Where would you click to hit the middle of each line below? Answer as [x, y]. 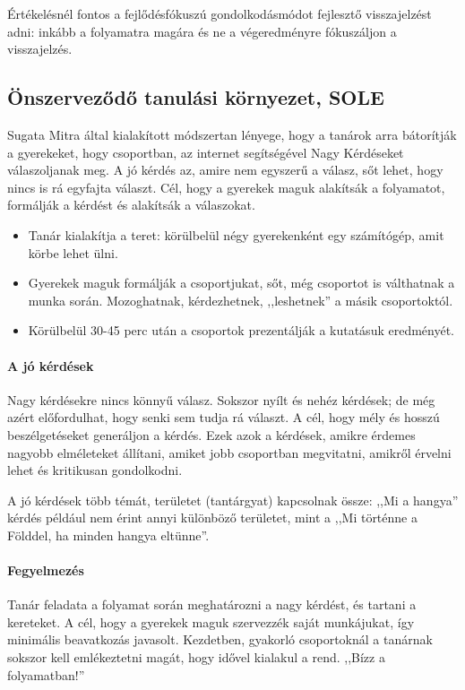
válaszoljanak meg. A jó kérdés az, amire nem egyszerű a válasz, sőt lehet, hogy [225, 170]
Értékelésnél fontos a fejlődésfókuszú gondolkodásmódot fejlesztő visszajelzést [220, 13]
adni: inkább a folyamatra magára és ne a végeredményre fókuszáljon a [202, 31]
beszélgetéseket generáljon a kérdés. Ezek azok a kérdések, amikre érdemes [211, 434]
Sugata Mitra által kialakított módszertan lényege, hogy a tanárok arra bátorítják [232, 134]
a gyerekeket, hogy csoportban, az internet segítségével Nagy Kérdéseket [206, 152]
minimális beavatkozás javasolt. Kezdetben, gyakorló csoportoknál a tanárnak [220, 639]
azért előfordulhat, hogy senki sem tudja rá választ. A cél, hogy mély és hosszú [224, 417]
